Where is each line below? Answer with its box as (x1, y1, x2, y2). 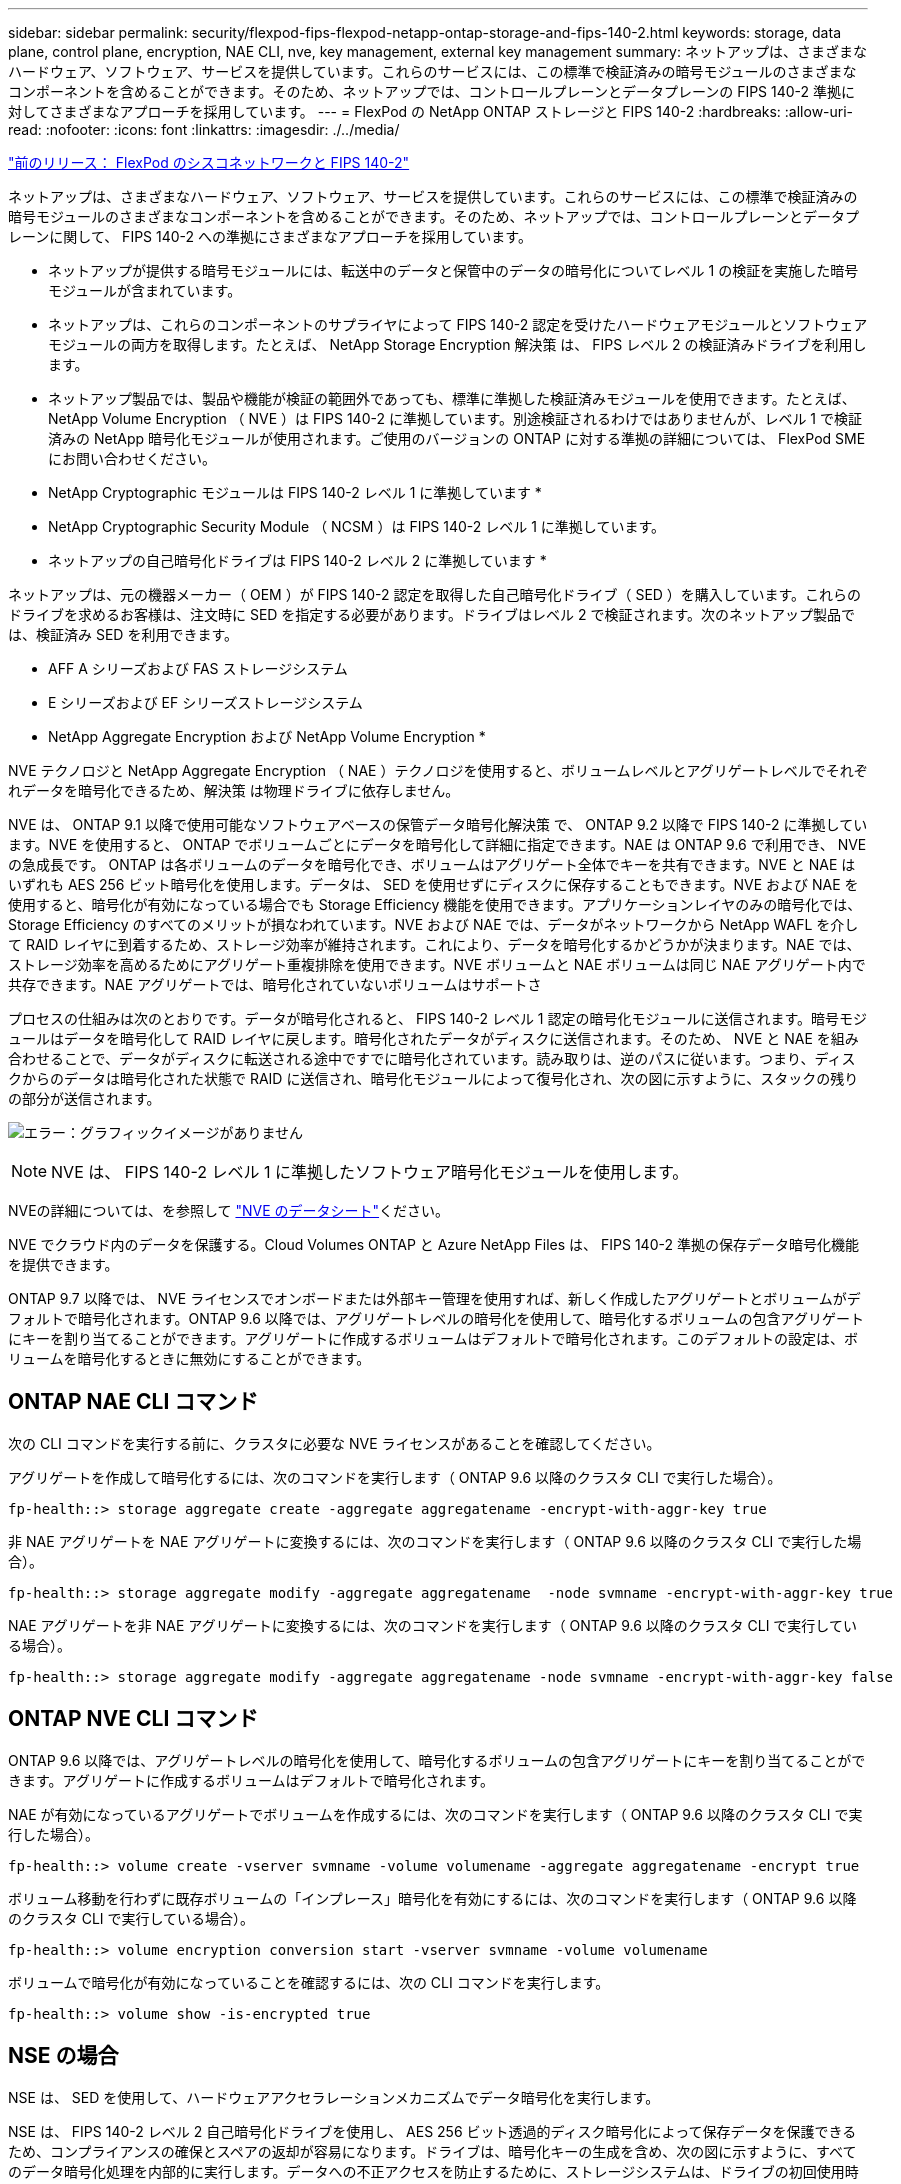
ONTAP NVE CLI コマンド (8, 1706, 259, 1732)
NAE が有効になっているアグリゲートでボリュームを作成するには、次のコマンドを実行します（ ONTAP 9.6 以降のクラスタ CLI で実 (8, 1805, 863, 1823)
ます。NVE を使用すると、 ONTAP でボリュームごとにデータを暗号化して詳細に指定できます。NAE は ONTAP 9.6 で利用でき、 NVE (8, 836, 867, 853)
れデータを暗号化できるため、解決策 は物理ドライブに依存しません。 (8, 782, 460, 799)
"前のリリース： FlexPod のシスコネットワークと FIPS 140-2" (8, 154, 410, 171)
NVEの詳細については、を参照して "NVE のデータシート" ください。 (8, 1202, 450, 1219)
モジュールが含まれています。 (48, 282, 242, 299)
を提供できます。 (8, 1256, 119, 1273)
